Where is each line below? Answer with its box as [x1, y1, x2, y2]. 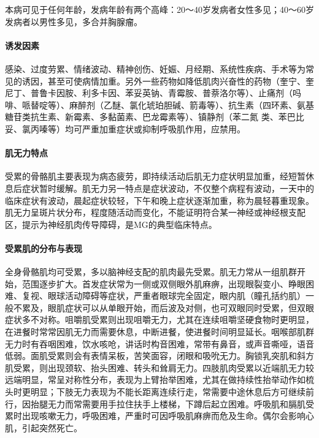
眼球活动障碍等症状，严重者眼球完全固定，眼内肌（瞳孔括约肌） [47, 289, 306, 302]
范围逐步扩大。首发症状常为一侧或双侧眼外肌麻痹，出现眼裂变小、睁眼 [21, 277, 306, 290]
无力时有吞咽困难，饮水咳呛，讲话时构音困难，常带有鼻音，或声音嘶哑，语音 [5, 337, 314, 350]
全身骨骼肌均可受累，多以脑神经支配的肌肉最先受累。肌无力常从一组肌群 [5, 265, 297, 278]
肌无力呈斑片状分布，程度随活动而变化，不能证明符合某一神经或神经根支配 [5, 206, 306, 219]
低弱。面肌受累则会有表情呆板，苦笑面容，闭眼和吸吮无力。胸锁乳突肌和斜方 [5, 349, 314, 362]
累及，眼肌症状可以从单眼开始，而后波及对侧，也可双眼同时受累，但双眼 [21, 301, 314, 314]
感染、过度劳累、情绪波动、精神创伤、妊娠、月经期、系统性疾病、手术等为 [5, 62, 306, 75]
